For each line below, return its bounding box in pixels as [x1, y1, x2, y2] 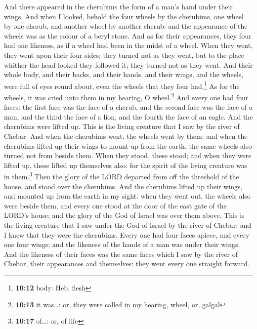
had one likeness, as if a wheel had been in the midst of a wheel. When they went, [4, 40, 253, 50]
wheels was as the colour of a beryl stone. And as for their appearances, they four [4, 30, 252, 41]
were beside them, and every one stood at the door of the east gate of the [4, 200, 227, 210]
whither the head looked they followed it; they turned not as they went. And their [4, 59, 253, 70]
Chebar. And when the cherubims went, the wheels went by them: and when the [4, 131, 248, 141]
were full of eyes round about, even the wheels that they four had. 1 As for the [4, 79, 240, 91]
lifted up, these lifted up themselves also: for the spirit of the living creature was [4, 160, 248, 170]
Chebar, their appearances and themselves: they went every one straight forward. [4, 258, 250, 269]
